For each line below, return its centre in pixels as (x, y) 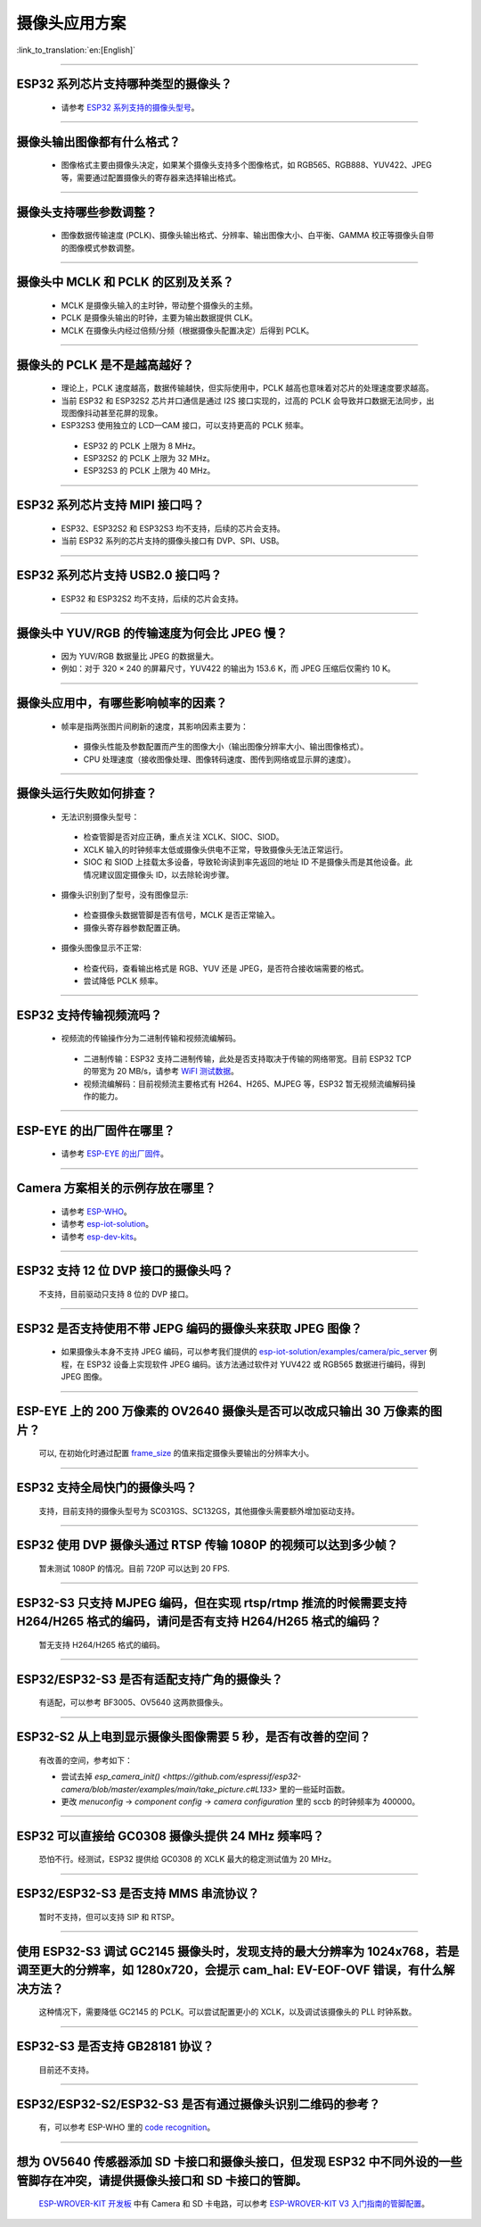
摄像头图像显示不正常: (102, 948)
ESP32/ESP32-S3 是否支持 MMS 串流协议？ (138, 1894)
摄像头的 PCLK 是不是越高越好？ (106, 364)
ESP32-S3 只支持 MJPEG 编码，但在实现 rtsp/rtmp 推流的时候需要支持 (212, 1603)
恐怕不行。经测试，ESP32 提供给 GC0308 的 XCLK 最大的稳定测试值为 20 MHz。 (188, 1859)
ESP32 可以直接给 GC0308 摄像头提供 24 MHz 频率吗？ (170, 1836)
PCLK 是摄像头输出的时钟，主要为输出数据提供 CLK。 (159, 318)
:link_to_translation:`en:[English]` (76, 50)
